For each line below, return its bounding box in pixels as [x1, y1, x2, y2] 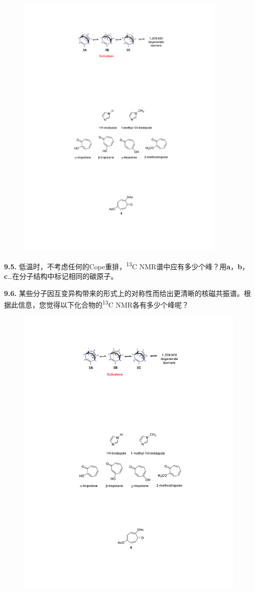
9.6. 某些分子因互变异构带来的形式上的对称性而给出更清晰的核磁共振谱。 [4, 287, 244, 298]
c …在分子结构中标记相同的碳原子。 [4, 271, 118, 281]
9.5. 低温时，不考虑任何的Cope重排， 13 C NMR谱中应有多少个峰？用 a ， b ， [4, 259, 249, 271]
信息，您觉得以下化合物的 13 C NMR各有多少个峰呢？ [18, 298, 189, 310]
